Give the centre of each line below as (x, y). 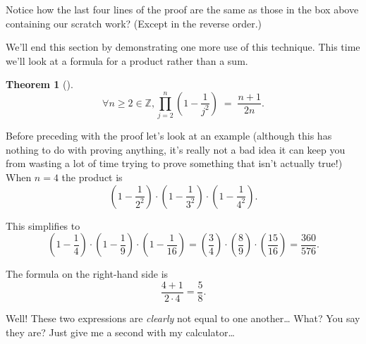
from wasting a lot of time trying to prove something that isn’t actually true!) (174, 163)
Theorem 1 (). (39, 84)
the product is (92, 177)
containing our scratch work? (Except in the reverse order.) (134, 23)
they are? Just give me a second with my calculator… (120, 332)
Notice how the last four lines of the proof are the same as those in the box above (182, 9)
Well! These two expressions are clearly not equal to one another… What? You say (183, 318)
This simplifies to (43, 225)
